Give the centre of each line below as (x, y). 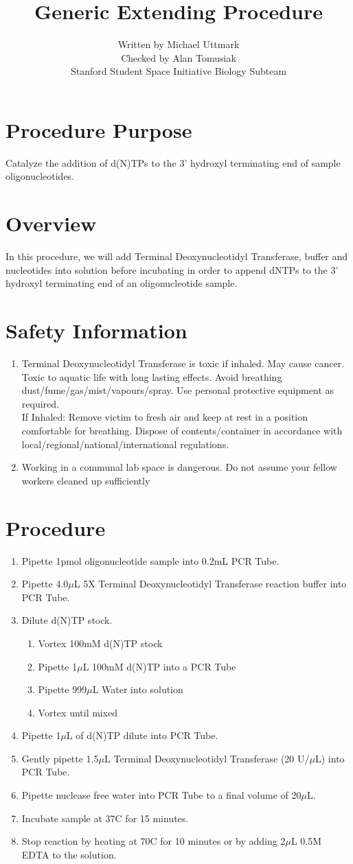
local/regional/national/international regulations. (125, 444)
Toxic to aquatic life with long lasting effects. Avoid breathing (152, 376)
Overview (51, 223)
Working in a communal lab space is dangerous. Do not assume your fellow (179, 467)
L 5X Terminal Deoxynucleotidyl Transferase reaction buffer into (210, 584)
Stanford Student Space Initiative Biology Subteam (179, 71)
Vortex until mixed (78, 712)
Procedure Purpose (99, 129)
